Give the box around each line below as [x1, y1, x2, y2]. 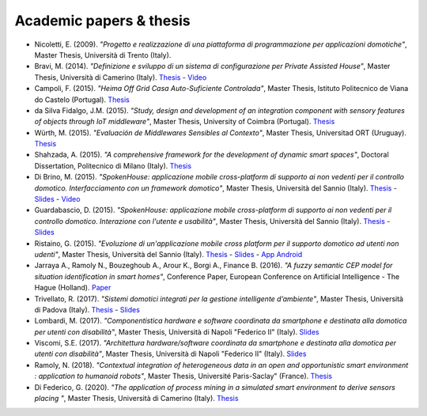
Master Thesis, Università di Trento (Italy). [34, 50, 172, 59]
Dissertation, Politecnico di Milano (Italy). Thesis [34, 161, 192, 170]
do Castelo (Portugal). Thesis [34, 95, 130, 104]
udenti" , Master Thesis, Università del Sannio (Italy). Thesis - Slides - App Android [34, 249, 303, 259]
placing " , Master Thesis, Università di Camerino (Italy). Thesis [34, 394, 239, 403]
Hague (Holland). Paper [34, 283, 111, 293]
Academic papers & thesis [14, 12, 191, 29]
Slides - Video [34, 195, 81, 204]
